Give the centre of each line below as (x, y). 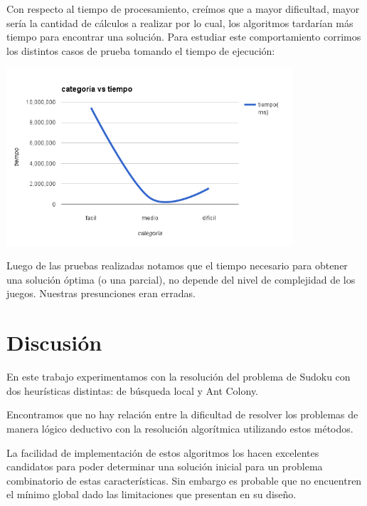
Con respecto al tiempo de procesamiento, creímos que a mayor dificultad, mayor (183, 9)
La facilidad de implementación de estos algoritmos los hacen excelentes (163, 452)
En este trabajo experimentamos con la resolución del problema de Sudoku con (179, 377)
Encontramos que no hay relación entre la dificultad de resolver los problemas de (182, 414)
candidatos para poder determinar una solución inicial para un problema (165, 466)
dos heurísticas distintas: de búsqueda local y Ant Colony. (133, 390)
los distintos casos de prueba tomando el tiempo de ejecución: (141, 50)
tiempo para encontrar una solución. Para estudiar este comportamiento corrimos (184, 37)
